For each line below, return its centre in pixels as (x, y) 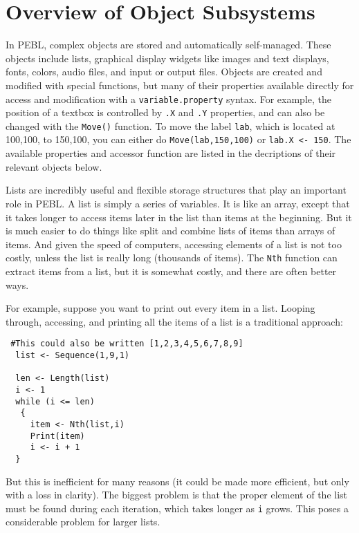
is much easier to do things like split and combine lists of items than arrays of (171, 231)
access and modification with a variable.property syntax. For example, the (168, 99)
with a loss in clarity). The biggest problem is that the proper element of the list (177, 495)
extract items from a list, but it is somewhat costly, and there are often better (171, 271)
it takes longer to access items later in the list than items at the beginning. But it (179, 217)
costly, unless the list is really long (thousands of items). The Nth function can (172, 258)
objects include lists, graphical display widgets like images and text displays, (167, 58)
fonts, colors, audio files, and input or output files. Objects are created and (164, 72)
